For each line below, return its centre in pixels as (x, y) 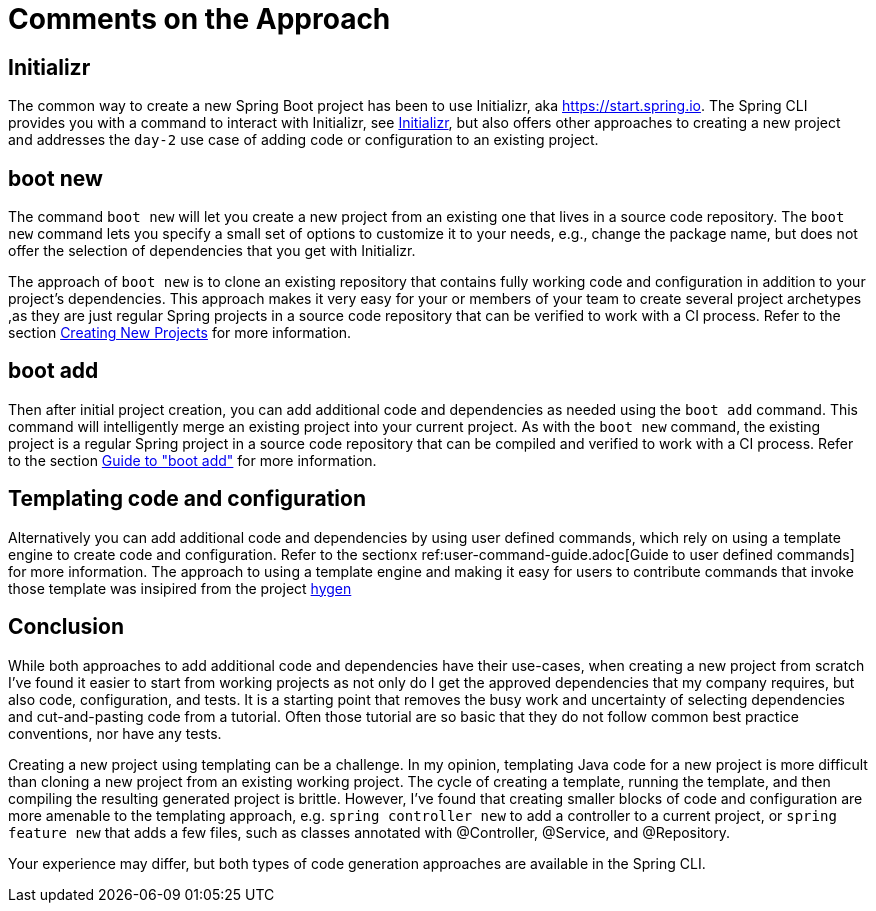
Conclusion (66, 627)
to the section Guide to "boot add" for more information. (192, 460)
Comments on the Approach (199, 19)
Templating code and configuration (187, 499)
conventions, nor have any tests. (115, 733)
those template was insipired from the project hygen (180, 588)
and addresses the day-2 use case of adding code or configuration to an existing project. (303, 140)
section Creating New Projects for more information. (180, 333)
